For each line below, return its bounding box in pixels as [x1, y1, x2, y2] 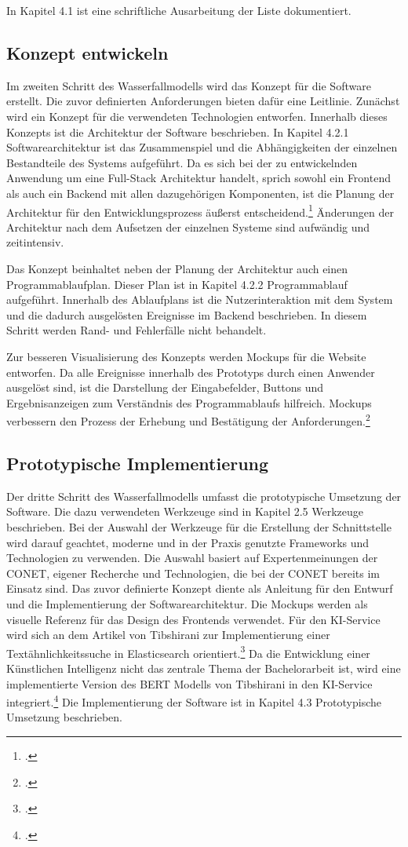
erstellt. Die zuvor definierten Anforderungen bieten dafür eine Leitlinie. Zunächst [6, 93, 400, 109]
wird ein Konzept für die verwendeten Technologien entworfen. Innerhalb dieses [6, 108, 388, 124]
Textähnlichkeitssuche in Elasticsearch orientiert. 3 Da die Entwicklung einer [6, 642, 370, 661]
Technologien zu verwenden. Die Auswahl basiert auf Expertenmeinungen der [6, 549, 378, 566]
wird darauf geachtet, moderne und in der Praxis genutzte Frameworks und [6, 534, 370, 550]
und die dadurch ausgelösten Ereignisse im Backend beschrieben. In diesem [6, 306, 367, 323]
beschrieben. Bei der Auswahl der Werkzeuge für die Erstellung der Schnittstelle [6, 518, 392, 535]
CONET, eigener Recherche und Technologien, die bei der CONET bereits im [6, 564, 381, 581]
